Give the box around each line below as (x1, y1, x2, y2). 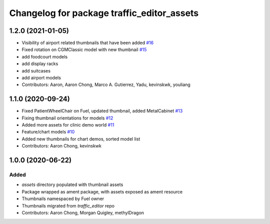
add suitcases (21, 67, 51, 73)
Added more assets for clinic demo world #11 (21, 122, 114, 128)
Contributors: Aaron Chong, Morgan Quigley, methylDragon (21, 209, 144, 215)
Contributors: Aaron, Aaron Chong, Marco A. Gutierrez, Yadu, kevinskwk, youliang (21, 81, 191, 87)
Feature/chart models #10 (21, 129, 75, 135)
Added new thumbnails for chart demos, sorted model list (21, 135, 140, 142)
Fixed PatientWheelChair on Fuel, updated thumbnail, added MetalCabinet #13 (21, 108, 183, 114)
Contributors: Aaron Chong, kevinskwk (21, 143, 102, 149)
